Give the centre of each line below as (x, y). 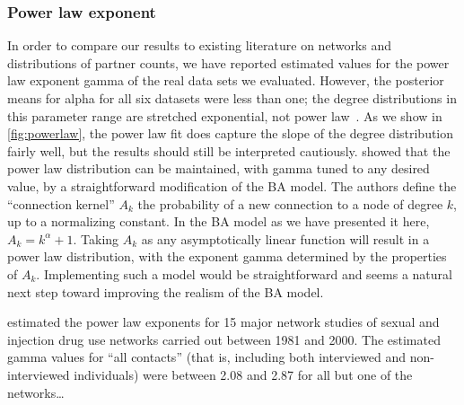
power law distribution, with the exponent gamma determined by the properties (227, 256)
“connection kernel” (61, 203)
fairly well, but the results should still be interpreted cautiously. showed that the (229, 150)
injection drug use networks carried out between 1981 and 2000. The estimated (224, 339)
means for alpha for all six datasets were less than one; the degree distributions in (232, 98)
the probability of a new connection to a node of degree (290, 203)
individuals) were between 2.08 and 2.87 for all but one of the (243, 374)
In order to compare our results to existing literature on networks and (200, 45)
